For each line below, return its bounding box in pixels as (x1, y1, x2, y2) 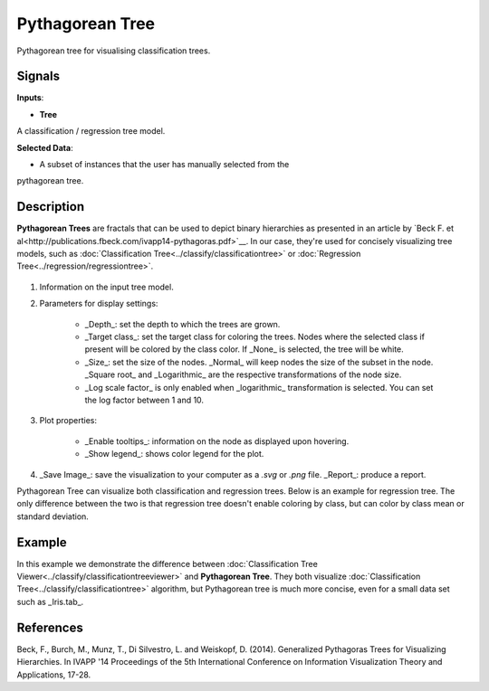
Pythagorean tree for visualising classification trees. (16, 45, 211, 56)
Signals (16, 69, 61, 84)
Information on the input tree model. (39, 281, 174, 292)
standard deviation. (16, 511, 90, 522)
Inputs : (16, 92, 44, 103)
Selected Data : (16, 142, 73, 153)
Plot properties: (39, 415, 98, 426)
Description (16, 199, 85, 214)
